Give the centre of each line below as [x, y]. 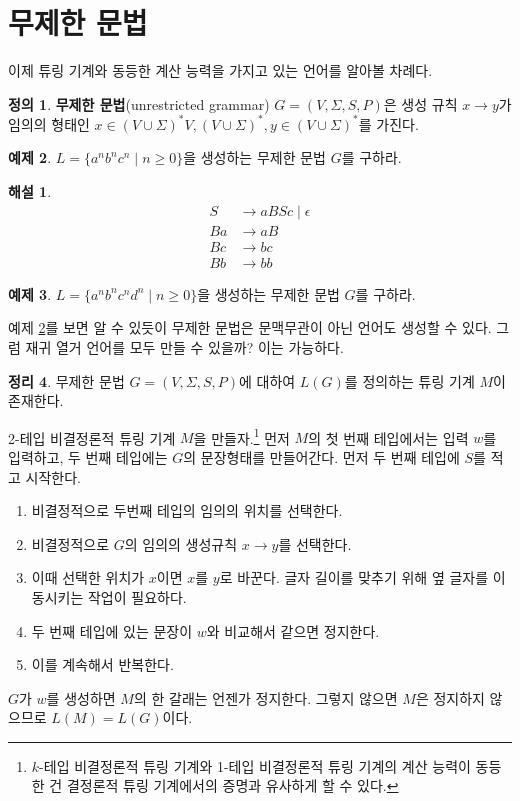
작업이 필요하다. [137, 596]
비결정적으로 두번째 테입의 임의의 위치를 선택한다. [187, 510]
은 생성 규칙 [420, 103]
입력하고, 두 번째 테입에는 [88, 456]
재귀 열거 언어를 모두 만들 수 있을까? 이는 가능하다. [184, 346]
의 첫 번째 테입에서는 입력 [388, 437]
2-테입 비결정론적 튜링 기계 [92, 437]
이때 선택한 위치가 [88, 577]
